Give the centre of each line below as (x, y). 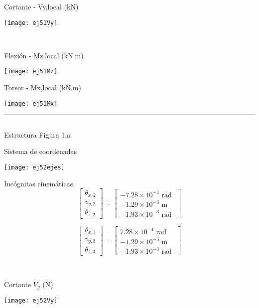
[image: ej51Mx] (31, 103)
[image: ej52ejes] (34, 167)
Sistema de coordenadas (41, 151)
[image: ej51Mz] (31, 72)
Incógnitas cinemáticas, (40, 183)
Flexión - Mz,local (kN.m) (44, 55)
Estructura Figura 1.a (37, 134)
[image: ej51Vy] (31, 23)
